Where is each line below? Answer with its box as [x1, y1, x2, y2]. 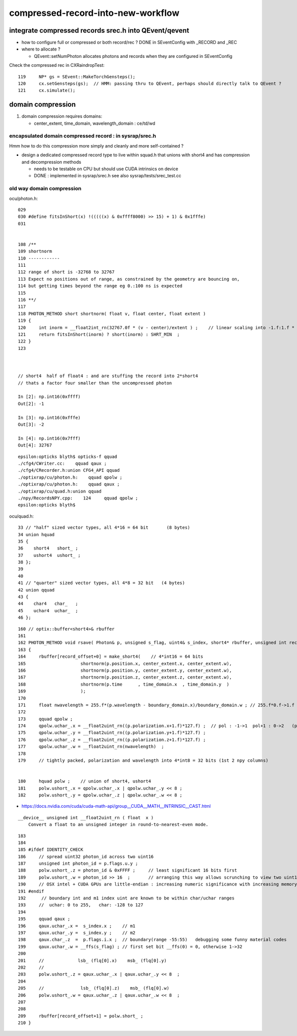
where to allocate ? [21, 46, 60, 52]
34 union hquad [18, 532, 55, 537]
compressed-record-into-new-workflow [9, 7, 180, 18]
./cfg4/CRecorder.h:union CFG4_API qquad [18, 468, 120, 473]
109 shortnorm [18, 248, 52, 254]
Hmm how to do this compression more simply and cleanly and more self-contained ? [9, 143, 184, 148]
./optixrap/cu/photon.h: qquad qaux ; [18, 482, 120, 487]
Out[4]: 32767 [18, 443, 52, 448]
